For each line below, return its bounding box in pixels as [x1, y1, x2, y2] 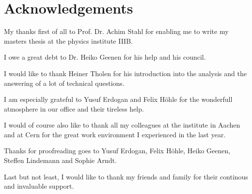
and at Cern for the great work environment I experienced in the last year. [4, 129, 226, 139]
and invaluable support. [4, 181, 74, 191]
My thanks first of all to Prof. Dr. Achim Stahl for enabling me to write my [4, 26, 229, 36]
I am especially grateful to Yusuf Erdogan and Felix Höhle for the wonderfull [4, 94, 233, 104]
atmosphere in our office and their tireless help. [4, 103, 144, 113]
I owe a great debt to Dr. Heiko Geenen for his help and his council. [4, 52, 206, 62]
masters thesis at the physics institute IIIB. [4, 35, 133, 46]
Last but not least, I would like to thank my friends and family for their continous [4, 171, 248, 181]
